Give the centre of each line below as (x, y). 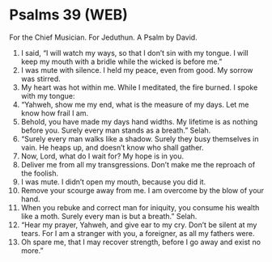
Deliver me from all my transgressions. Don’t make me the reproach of (138, 164)
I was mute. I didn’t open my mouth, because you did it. (113, 182)
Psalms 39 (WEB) (69, 15)
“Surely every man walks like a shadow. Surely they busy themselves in (140, 138)
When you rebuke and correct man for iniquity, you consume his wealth (140, 207)
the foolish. (40, 173)
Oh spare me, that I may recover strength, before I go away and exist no (141, 242)
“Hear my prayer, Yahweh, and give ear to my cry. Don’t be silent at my (139, 225)
